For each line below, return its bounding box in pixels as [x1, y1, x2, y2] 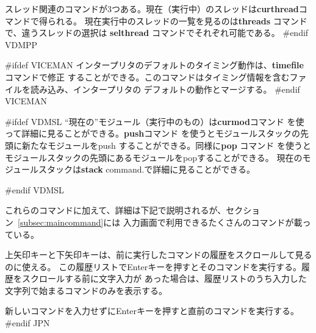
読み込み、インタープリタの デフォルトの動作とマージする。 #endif [30, 82, 300, 95]
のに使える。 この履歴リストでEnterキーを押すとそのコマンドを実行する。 [5, 260, 301, 273]
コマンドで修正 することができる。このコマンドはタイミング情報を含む [5, 70, 290, 83]
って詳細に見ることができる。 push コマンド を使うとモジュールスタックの [5, 127, 300, 140]
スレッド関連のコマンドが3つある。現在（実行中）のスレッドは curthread [5, 2, 299, 15]
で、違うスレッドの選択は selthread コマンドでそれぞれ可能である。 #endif [5, 26, 309, 39]
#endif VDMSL [5, 183, 64, 196]
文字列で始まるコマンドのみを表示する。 [5, 284, 167, 296]
